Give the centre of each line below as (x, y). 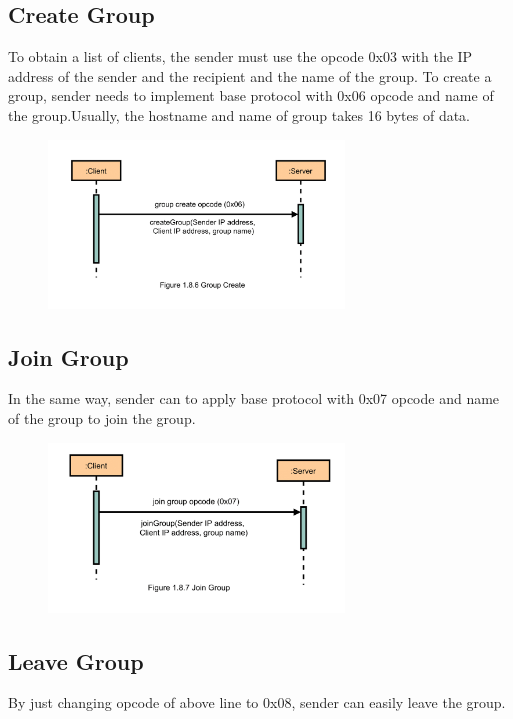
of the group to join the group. (102, 417)
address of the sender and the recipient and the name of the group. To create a (250, 75)
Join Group (68, 356)
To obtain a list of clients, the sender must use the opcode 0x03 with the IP (240, 56)
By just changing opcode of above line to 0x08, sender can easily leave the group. (257, 702)
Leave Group (76, 660)
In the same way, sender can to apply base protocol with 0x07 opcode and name (254, 398)
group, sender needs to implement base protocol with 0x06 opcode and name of (251, 95)
